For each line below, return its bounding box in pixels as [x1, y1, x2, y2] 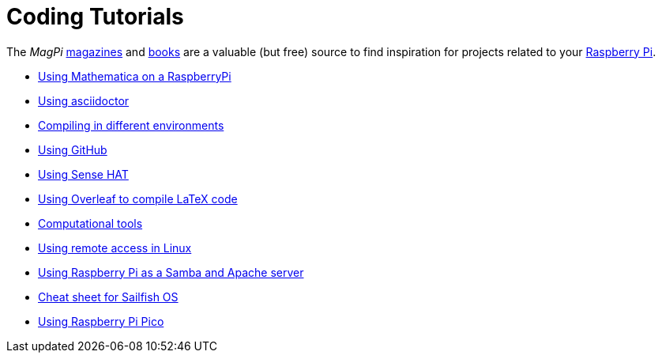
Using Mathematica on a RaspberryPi [38, 69, 231, 83]
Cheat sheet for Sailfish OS [38, 289, 179, 304]
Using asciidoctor [38, 93, 130, 108]
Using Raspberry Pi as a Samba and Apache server [38, 265, 304, 279]
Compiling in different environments [38, 118, 224, 132]
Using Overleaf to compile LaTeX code [38, 191, 238, 206]
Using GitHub [38, 142, 107, 157]
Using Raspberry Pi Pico [38, 314, 164, 328]
